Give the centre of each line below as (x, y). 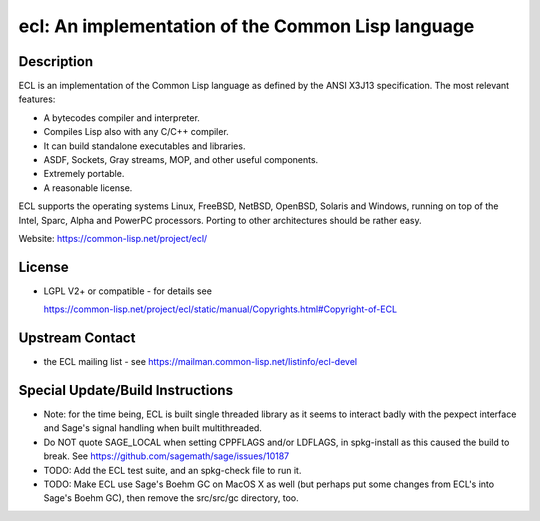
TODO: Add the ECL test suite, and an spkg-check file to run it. (172, 470)
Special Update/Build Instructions (126, 390)
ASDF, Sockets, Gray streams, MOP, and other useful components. (181, 160)
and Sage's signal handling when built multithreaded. (152, 428)
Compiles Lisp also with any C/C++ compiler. (136, 132)
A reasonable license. (88, 187)
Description (56, 61)
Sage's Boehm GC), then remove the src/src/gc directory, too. (171, 498)
